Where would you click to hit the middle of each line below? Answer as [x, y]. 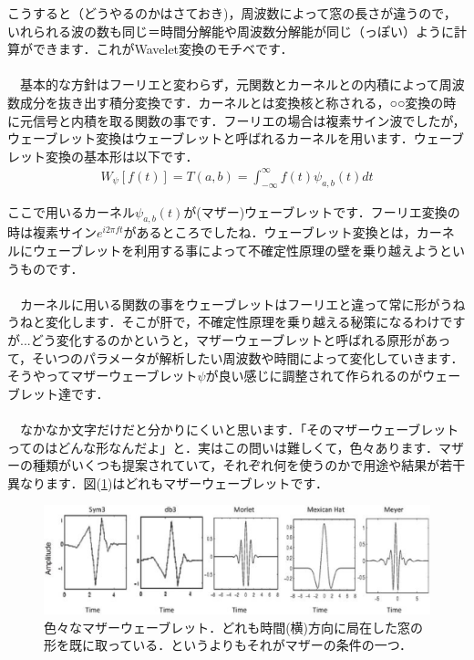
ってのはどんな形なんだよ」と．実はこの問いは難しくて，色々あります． [223, 447]
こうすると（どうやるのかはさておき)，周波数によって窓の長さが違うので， [232, 13]
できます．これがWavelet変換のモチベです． [163, 49]
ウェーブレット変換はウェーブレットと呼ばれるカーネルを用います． [211, 138]
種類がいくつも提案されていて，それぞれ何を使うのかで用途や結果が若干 [249, 465]
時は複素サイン [52, 232]
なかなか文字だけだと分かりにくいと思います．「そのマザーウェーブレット [239, 429]
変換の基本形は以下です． [122, 156]
